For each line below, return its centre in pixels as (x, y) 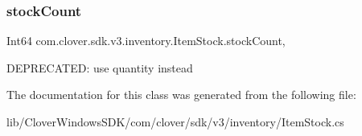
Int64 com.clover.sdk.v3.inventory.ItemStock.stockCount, (146, 41)
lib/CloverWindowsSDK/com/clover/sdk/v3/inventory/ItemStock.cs (175, 122)
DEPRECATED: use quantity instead (100, 67)
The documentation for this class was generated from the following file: (181, 95)
